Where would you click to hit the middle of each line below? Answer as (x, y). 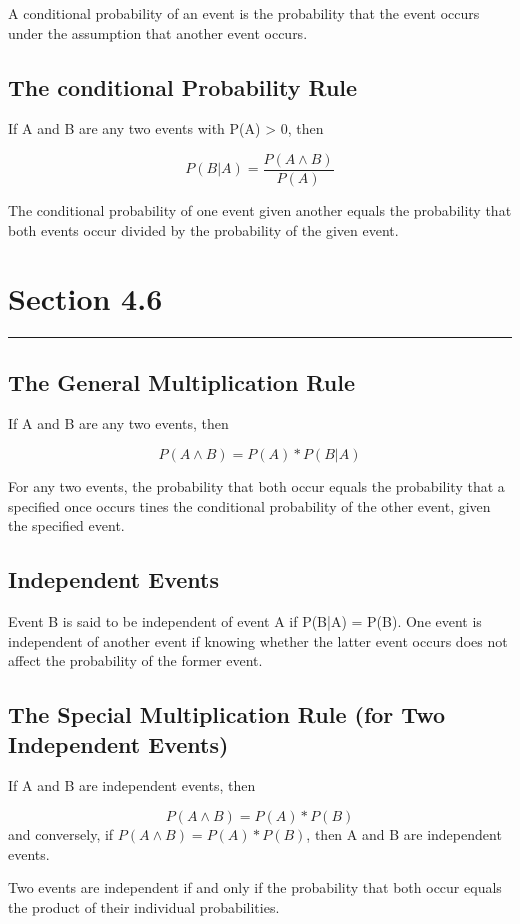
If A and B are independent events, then (132, 785)
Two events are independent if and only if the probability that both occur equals (255, 887)
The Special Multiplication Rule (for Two (227, 714)
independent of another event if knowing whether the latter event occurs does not (258, 640)
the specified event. (66, 525)
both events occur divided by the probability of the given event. (203, 229)
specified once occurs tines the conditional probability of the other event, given (249, 505)
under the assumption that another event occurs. (158, 32)
